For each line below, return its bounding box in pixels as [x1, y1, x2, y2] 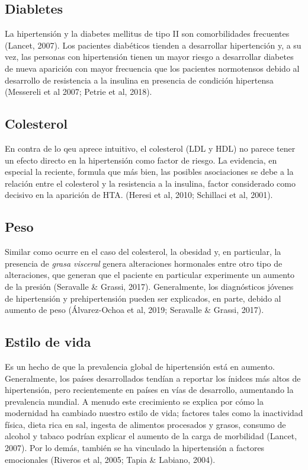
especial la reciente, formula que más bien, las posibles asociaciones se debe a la [5, 165, 294, 178]
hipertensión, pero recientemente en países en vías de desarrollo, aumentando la [5, 383, 294, 396]
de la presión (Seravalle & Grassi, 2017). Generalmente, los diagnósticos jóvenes [5, 280, 294, 292]
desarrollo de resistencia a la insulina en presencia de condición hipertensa [5, 73, 274, 86]
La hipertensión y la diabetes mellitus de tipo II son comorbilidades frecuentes [5, 27, 290, 40]
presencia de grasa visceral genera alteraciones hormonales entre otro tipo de [5, 257, 283, 269]
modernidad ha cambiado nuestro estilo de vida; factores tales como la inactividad [5, 407, 303, 419]
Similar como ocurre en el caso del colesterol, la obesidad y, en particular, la [5, 245, 281, 258]
